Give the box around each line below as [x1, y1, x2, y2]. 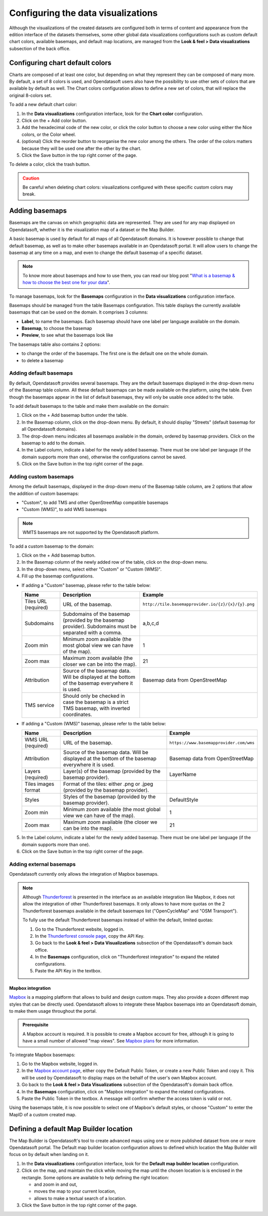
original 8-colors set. [9, 92, 52, 98]
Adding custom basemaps [9, 473, 74, 480]
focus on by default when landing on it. [9, 1152, 89, 1157]
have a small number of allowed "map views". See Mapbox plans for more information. [22, 1038, 200, 1044]
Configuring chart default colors [9, 59, 112, 67]
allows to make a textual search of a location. [34, 1195, 127, 1201]
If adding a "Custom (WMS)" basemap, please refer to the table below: [21, 720, 166, 726]
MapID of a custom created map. [9, 1111, 76, 1117]
